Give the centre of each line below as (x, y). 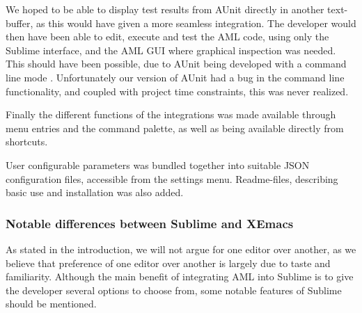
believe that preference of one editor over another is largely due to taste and (168, 263)
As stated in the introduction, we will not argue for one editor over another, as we (181, 249)
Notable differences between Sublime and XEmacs (150, 223)
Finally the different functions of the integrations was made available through (171, 114)
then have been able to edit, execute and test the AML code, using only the (167, 37)
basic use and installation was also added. (95, 192)
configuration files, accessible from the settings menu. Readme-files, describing (172, 178)
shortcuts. (27, 142)
